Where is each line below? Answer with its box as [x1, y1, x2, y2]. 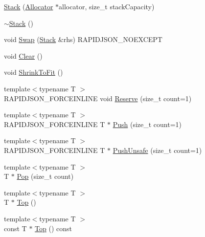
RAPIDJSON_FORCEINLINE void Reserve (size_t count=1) [4, 93, 192, 103]
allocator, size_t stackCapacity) [59, 1, 155, 11]
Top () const [35, 223, 72, 233]
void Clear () [4, 50, 43, 61]
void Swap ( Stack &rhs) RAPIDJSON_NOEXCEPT [4, 34, 162, 44]
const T [4, 223, 27, 233]
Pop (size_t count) [17, 171, 74, 181]
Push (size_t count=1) [113, 119, 182, 129]
